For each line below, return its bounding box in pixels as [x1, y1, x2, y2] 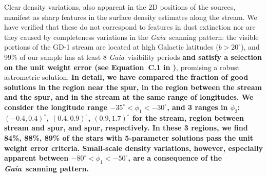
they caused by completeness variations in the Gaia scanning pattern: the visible [4, 31, 259, 42]
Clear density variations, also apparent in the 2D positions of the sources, [4, 2, 236, 12]
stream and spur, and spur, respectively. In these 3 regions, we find [4, 122, 248, 133]
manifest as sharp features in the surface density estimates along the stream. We [4, 11, 257, 22]
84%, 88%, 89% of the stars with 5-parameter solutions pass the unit [4, 132, 254, 143]
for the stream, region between [132, 112, 244, 123]
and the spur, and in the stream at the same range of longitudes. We [4, 92, 254, 102]
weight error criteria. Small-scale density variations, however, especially [4, 142, 263, 153]
